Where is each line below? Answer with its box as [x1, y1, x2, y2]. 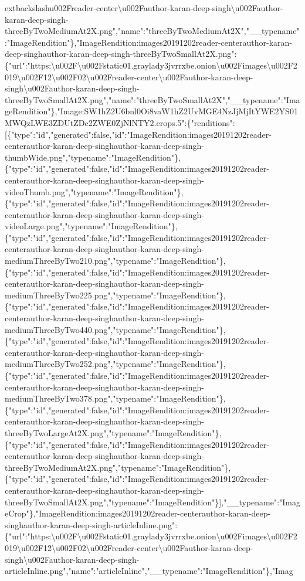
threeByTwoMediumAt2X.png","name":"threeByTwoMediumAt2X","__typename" [5, 25, 300, 37]
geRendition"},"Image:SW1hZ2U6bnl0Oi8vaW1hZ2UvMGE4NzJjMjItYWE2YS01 [5, 105, 298, 117]
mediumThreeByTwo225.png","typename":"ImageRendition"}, [5, 288, 226, 301]
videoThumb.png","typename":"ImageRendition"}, [5, 185, 184, 198]
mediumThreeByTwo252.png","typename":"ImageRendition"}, [5, 358, 226, 370]
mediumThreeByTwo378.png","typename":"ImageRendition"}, [5, 392, 226, 405]
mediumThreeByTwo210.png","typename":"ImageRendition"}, [5, 254, 226, 267]
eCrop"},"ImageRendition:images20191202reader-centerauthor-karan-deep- [5, 507, 271, 519]
